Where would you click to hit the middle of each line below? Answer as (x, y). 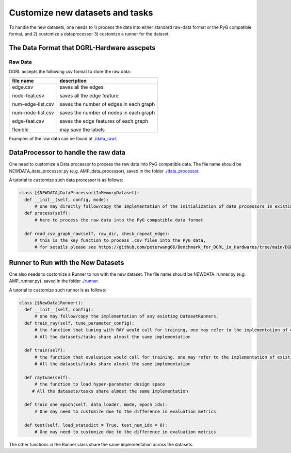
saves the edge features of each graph (104, 121)
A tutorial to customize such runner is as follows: (58, 290)
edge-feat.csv (28, 121)
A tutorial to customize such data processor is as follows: (66, 180)
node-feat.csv (28, 96)
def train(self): (45, 350)
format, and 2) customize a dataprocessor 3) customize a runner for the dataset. (89, 34)
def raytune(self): (48, 377)
